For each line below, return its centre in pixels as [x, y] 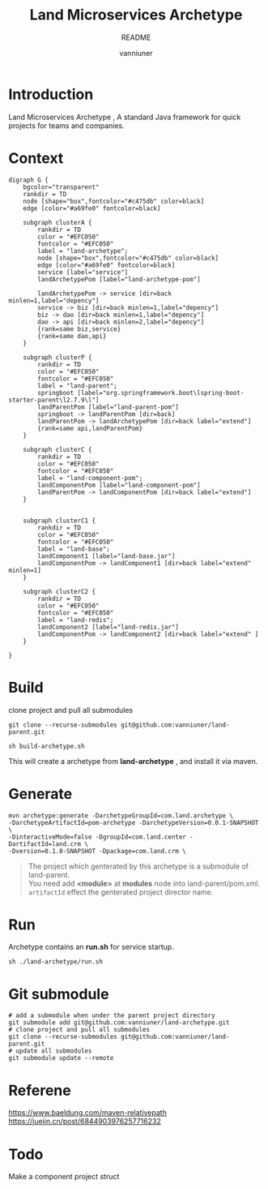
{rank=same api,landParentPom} [90, 428]
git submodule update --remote [61, 1058]
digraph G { [28, 180]
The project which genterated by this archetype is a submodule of [138, 866]
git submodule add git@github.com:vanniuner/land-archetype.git [119, 1023]
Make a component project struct [64, 1177]
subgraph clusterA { [57, 222]
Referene [40, 1090]
